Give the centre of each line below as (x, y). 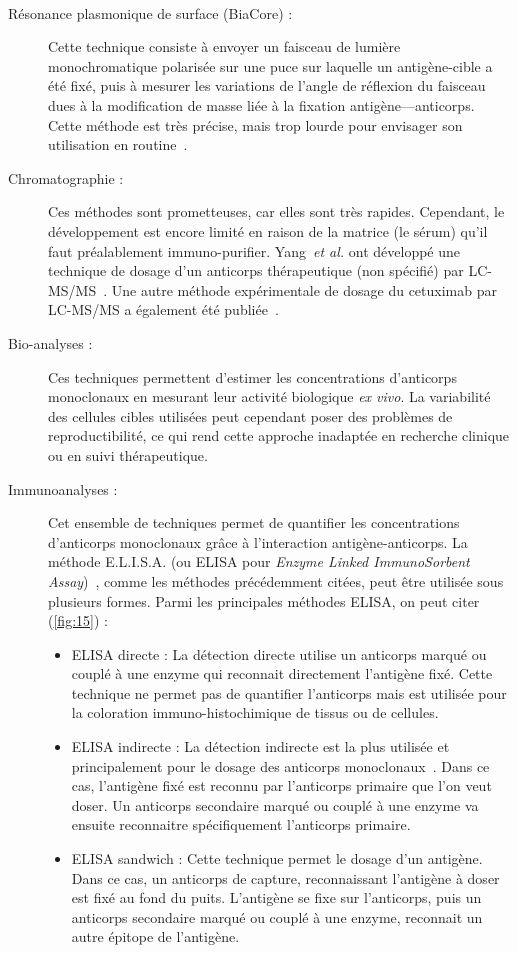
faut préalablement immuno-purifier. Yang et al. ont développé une (254, 250)
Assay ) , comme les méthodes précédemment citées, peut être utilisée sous (276, 580)
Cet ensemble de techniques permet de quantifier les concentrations (254, 522)
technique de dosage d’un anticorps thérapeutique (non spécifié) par (256, 270)
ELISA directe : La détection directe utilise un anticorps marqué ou (279, 653)
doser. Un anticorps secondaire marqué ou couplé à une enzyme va (275, 804)
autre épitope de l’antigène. (155, 936)
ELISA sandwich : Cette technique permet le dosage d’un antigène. (277, 858)
